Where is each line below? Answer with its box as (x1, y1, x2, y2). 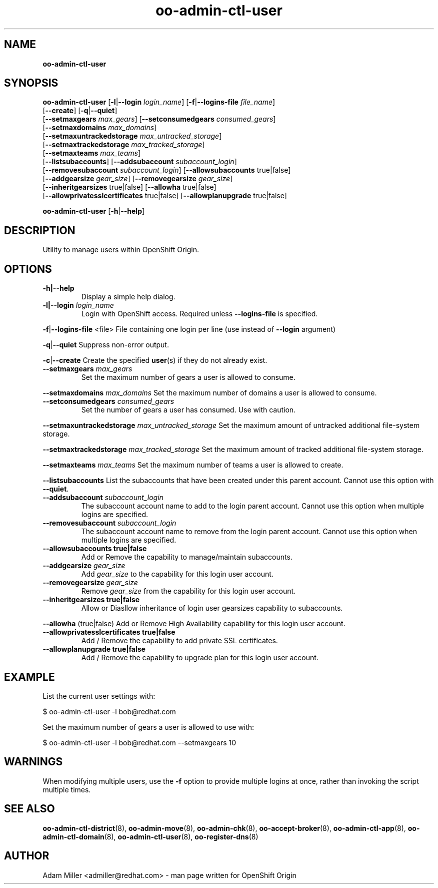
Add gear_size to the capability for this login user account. (81, 570, 273, 579)
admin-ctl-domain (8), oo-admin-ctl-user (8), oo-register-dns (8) (42, 832, 258, 841)
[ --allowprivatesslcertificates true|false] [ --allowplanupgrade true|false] (42, 191, 287, 200)
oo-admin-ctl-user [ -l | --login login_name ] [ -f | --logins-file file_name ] (42, 98, 275, 107)
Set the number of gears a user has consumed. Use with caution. (81, 405, 296, 414)
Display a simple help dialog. (81, 292, 175, 301)
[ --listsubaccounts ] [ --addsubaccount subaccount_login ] (42, 157, 237, 166)
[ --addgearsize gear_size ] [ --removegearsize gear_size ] (42, 174, 233, 183)
